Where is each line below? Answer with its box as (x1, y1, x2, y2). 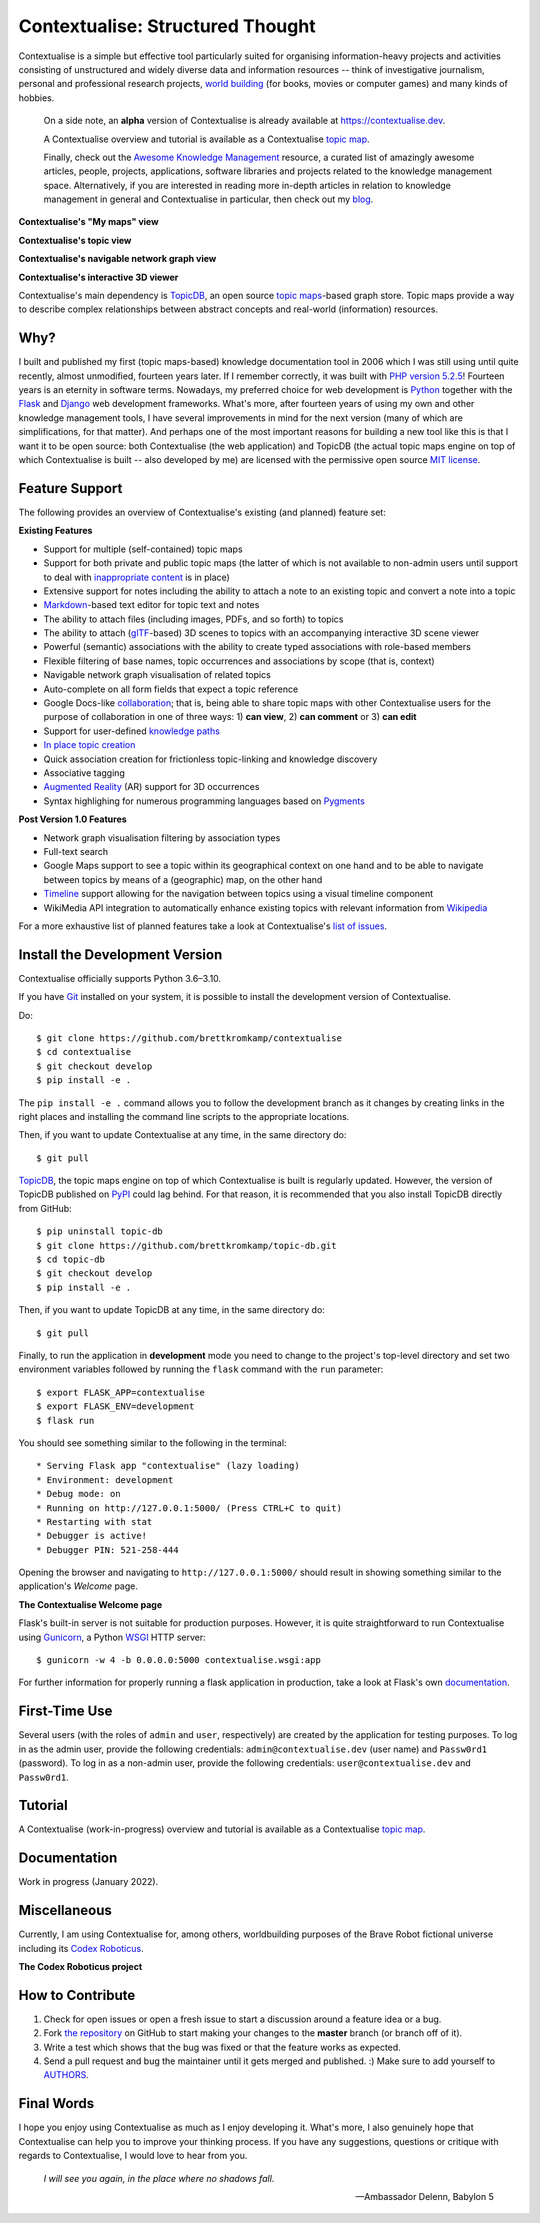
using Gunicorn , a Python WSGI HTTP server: (18, 1631, 207, 1643)
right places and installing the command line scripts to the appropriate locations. (18, 1110, 350, 1122)
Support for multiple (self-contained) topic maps (43, 543, 244, 555)
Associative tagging (43, 766, 125, 779)
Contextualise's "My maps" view (18, 216, 159, 228)
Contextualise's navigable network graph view (18, 253, 217, 265)
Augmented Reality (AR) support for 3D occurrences (43, 781, 260, 793)
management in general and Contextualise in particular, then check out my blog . (43, 193, 374, 205)
